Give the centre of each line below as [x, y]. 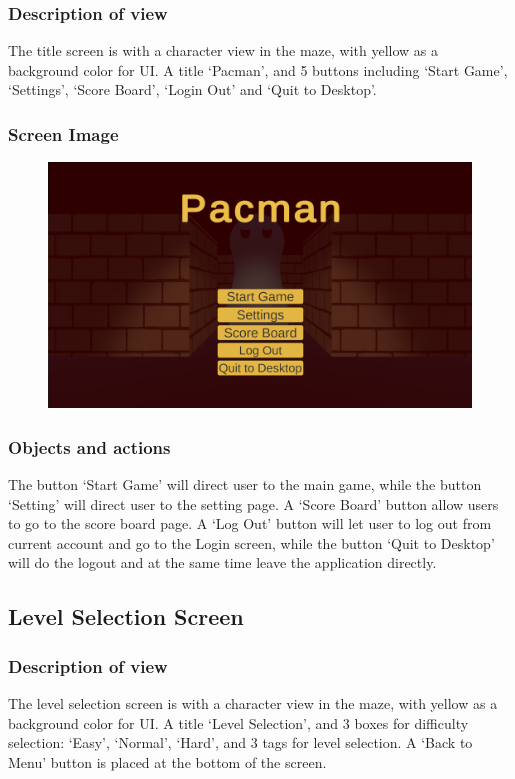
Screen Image [63, 133]
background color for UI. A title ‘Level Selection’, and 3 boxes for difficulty [238, 722]
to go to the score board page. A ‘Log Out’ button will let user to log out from [250, 523]
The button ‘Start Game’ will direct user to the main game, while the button [245, 483]
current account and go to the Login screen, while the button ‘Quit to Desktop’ [251, 542]
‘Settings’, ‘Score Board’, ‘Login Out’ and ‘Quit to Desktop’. [192, 89]
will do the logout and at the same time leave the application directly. [222, 562]
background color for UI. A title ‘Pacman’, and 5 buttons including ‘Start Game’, [258, 69]
